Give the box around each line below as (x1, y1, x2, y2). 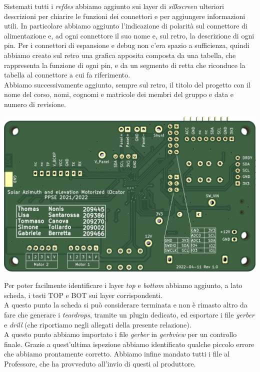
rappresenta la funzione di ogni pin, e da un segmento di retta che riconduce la (4, 59, 245, 70)
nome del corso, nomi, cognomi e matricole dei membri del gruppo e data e (4, 89, 234, 99)
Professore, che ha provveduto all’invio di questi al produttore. (4, 358, 196, 368)
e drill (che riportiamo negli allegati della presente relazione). (4, 319, 191, 329)
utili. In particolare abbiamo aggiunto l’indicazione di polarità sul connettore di (4, 20, 247, 31)
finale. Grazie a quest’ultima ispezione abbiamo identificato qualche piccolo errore (4, 338, 254, 349)
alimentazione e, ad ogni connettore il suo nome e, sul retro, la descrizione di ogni (4, 30, 254, 40)
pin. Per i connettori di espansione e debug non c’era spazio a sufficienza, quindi (4, 40, 249, 50)
